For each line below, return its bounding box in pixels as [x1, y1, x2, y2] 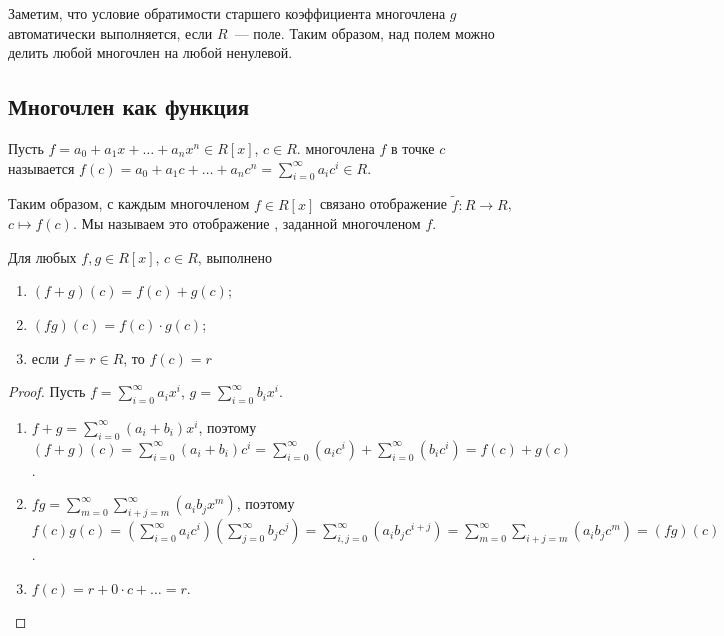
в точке [390, 137, 435, 158]
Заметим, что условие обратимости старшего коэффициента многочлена [8, 3, 446, 23]
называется [8, 157, 75, 178]
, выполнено [197, 246, 272, 267]
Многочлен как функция [8, 91, 250, 122]
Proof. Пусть [8, 381, 86, 402]
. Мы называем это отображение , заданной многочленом [72, 213, 421, 234]
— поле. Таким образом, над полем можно [234, 22, 495, 43]
